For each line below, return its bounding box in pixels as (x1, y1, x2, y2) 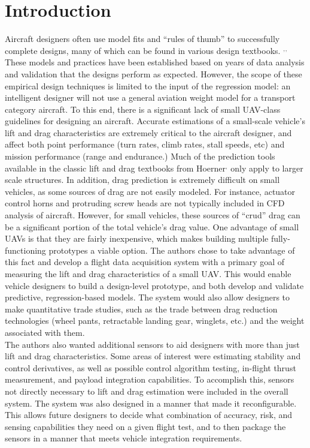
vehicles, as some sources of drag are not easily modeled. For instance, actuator (5, 185, 296, 197)
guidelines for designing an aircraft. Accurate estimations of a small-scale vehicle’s (5, 115, 305, 127)
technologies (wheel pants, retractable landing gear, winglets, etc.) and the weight (5, 314, 305, 327)
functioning (5, 243, 46, 256)
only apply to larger (230, 161, 303, 174)
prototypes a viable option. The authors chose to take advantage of (48, 243, 295, 256)
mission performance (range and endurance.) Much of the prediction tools (5, 150, 275, 163)
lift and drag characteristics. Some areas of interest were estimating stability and (5, 350, 301, 362)
